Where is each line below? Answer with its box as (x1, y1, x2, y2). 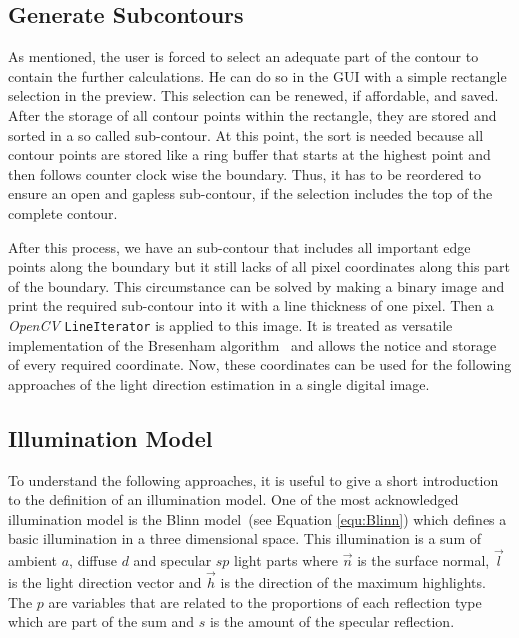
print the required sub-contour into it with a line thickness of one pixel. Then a (8, 295, 494, 316)
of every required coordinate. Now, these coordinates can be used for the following (8, 354, 512, 375)
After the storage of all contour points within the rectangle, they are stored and (8, 104, 497, 125)
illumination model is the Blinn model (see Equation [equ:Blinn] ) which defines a (8, 508, 507, 529)
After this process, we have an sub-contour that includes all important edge (8, 236, 471, 257)
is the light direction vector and (8, 571, 202, 592)
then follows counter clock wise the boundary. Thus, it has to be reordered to (8, 163, 482, 184)
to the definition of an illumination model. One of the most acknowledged (8, 489, 459, 510)
